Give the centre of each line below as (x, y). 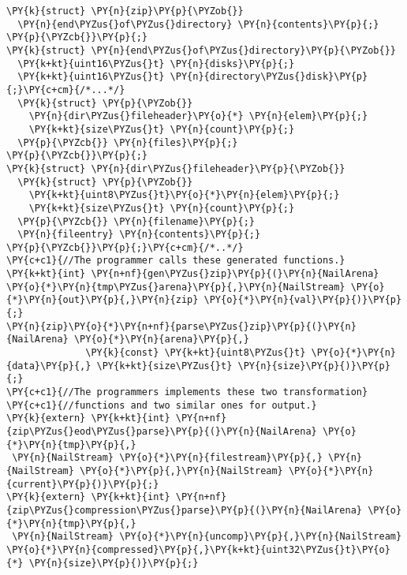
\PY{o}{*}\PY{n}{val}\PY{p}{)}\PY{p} (303, 300)
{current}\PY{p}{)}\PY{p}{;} (83, 484)
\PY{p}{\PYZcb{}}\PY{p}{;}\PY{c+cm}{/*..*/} (125, 247)
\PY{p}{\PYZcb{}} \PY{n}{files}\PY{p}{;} (128, 142)
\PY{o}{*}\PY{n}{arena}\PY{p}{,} (161, 340)
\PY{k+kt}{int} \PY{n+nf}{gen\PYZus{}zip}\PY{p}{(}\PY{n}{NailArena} (193, 274)
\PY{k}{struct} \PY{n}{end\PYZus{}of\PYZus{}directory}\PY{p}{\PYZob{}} (201, 50)
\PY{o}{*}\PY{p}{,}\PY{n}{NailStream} (181, 470)
